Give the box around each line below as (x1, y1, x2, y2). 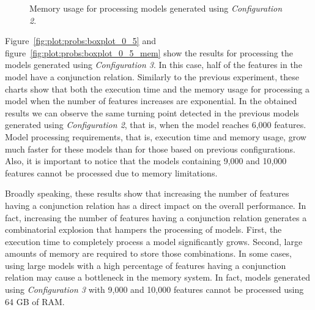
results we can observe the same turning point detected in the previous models (5, 106, 299, 119)
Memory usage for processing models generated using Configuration (29, 2, 283, 14)
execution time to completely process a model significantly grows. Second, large (5, 235, 303, 248)
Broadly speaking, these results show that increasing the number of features (5, 187, 289, 200)
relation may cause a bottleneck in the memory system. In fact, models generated (5, 271, 310, 284)
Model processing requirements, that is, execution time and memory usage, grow (5, 130, 306, 143)
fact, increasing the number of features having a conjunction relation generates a (5, 211, 307, 224)
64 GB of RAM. (5, 295, 65, 308)
